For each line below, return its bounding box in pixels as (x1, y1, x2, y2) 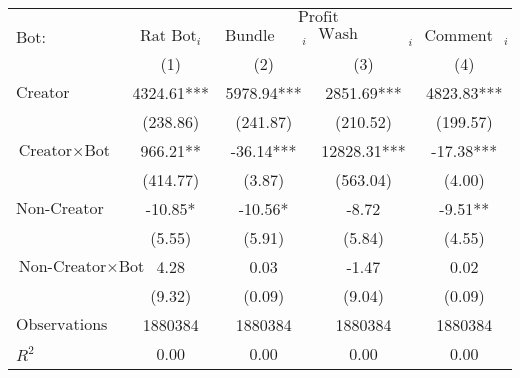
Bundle (224, 27, 275, 44)
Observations (16, 317, 108, 334)
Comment (424, 27, 493, 44)
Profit (297, 9, 339, 25)
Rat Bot (139, 27, 197, 44)
